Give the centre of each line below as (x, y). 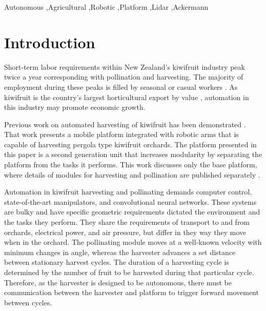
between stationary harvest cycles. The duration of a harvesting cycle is (117, 262)
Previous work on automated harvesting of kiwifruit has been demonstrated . (125, 124)
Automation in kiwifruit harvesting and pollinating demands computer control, (128, 192)
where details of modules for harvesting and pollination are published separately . (132, 174)
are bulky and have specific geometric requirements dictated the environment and (132, 212)
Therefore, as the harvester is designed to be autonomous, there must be (118, 282)
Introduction (50, 42)
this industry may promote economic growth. (75, 107)
